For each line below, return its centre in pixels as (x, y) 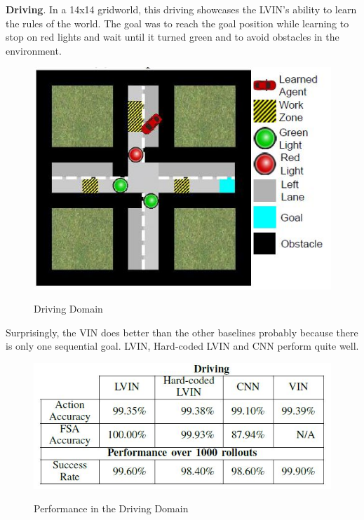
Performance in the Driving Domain (111, 508)
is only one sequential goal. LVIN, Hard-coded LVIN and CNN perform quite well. (182, 346)
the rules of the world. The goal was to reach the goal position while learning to (177, 23)
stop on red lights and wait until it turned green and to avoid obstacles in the (173, 37)
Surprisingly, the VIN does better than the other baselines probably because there (182, 332)
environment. (34, 50)
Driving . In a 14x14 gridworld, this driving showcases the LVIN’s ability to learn (181, 9)
